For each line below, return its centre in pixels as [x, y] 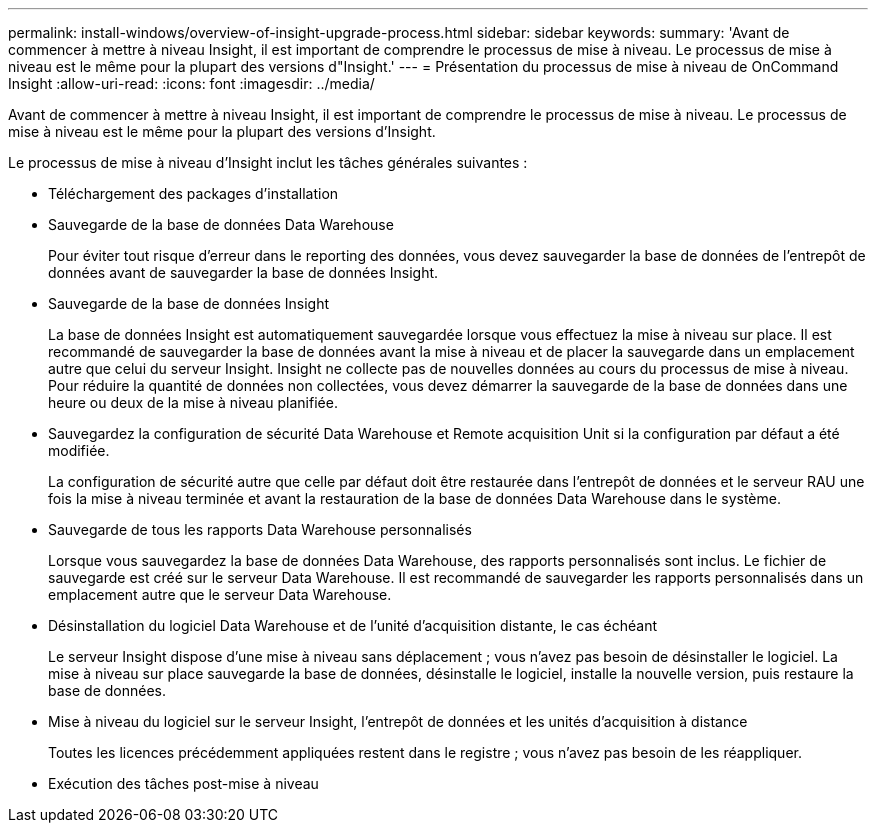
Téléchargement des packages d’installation [193, 193]
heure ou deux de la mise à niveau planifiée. [193, 402]
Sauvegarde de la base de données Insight [189, 303]
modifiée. [79, 450]
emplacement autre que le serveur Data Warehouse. [220, 594]
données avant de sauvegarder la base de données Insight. [243, 272]
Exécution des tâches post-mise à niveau [183, 783]
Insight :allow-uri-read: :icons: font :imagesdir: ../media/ [191, 83]
